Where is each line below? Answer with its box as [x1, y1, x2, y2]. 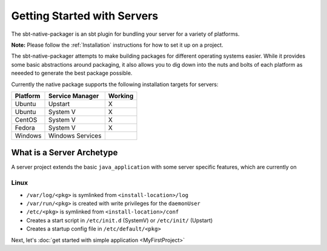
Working [108, 92, 134, 100]
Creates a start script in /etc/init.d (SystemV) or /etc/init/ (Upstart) [26, 216, 213, 224]
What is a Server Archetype [11, 147, 118, 158]
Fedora [15, 123, 36, 132]
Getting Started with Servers [11, 9, 159, 22]
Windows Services [48, 131, 102, 139]
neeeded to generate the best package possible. [11, 70, 133, 77]
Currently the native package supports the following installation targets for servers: [11, 81, 219, 88]
